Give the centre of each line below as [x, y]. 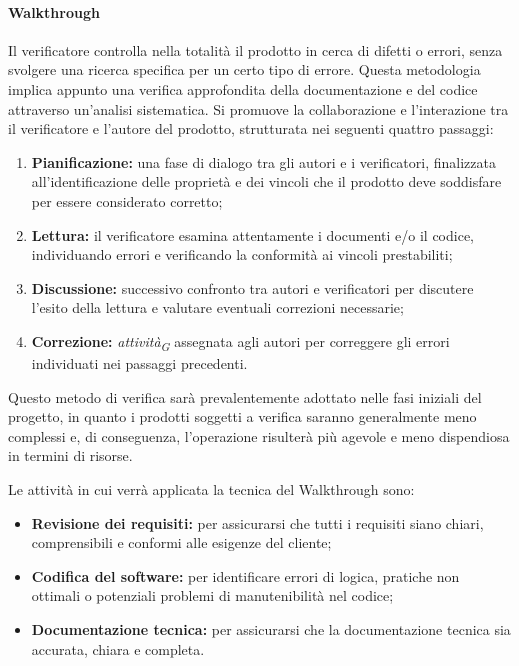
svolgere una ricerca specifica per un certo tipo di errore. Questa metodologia [244, 69]
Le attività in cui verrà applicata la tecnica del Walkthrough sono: [211, 489]
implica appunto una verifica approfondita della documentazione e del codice [243, 88]
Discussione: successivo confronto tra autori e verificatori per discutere [252, 287]
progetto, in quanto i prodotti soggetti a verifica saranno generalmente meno [242, 416]
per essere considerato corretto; [127, 200]
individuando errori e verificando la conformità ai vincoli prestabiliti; [242, 254]
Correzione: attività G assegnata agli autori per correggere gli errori [240, 342]
